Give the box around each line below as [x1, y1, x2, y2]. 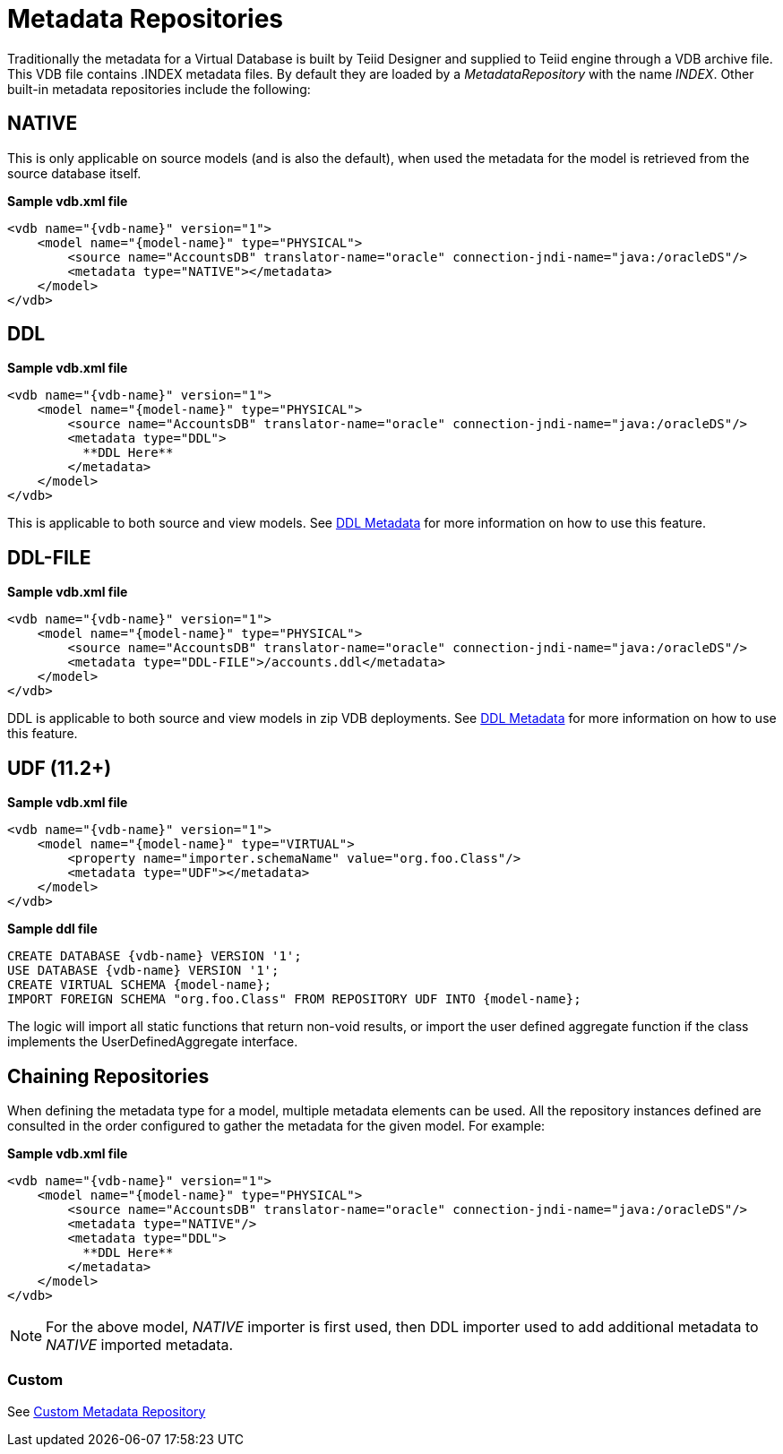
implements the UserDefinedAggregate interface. [7, 1034, 298, 1050]
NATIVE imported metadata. [46, 1335, 234, 1354]
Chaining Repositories [7, 1064, 210, 1088]
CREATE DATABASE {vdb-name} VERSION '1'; [7, 949, 302, 964]
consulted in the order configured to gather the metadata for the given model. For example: [7, 1117, 546, 1133]
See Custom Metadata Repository [7, 1403, 206, 1419]
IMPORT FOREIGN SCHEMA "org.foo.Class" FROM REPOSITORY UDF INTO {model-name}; [7, 992, 581, 1007]
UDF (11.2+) [7, 756, 112, 779]
